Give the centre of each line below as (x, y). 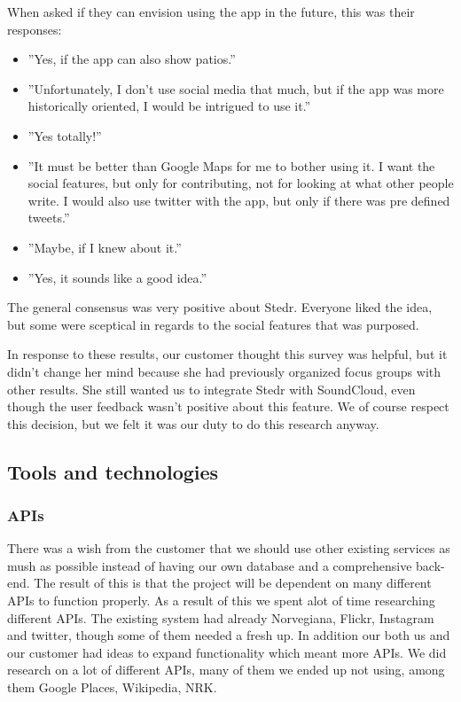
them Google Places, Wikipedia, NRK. (112, 687)
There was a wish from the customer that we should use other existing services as (229, 548)
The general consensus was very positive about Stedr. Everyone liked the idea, (220, 307)
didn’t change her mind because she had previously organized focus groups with (224, 371)
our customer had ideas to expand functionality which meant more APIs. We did (227, 652)
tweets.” (49, 218)
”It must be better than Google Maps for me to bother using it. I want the (231, 165)
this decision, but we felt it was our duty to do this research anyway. (193, 423)
